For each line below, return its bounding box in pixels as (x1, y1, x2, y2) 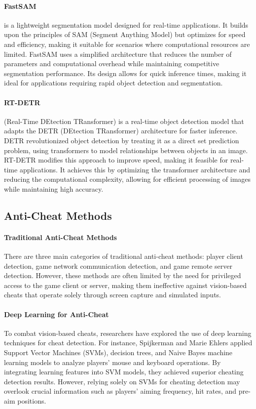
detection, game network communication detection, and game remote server (4, 260, 232, 271)
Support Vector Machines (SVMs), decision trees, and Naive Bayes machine (4, 347, 233, 358)
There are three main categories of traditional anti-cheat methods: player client (4, 251, 243, 261)
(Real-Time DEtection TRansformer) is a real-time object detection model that (4, 116, 244, 126)
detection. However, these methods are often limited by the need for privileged (4, 270, 241, 281)
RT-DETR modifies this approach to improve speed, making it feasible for (4, 155, 228, 165)
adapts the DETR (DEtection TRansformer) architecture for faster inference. (4, 125, 238, 136)
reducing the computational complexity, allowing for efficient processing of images (4, 174, 251, 184)
